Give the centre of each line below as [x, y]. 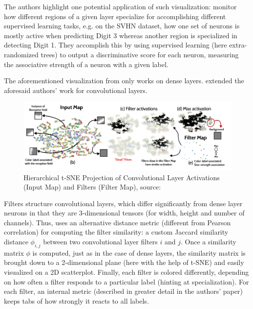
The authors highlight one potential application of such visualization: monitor [120, 6]
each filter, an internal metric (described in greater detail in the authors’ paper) [123, 291]
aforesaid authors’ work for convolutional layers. [76, 90]
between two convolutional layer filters [100, 242]
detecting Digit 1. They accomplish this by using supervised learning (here [116, 45]
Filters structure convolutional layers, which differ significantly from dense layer [123, 203]
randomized [21, 54]
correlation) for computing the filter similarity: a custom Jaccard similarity [116, 232]
